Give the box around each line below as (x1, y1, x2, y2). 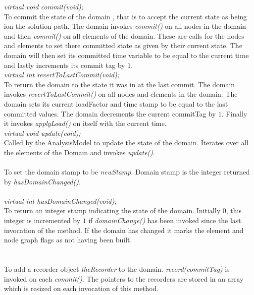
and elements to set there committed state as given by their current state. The (4, 40, 243, 51)
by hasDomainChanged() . (4, 176, 81, 186)
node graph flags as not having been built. (4, 235, 132, 245)
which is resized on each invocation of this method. (4, 283, 159, 294)
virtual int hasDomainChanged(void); (4, 195, 117, 206)
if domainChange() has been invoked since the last (88, 215, 241, 226)
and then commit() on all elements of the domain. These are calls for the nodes (4, 30, 245, 41)
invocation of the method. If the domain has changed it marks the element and (4, 225, 244, 235)
